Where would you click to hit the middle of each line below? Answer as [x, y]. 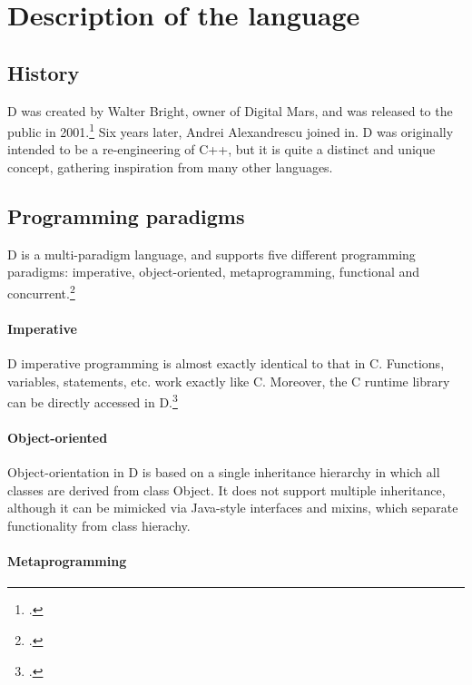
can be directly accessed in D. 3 [93, 401]
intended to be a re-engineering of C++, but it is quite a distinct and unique [221, 149]
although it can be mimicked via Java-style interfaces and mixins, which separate [233, 508]
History [44, 72]
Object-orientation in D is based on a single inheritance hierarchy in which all [224, 472]
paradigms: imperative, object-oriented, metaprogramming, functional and [214, 272]
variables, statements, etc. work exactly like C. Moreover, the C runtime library [229, 381]
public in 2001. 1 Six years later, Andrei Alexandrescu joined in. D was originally [231, 130]
